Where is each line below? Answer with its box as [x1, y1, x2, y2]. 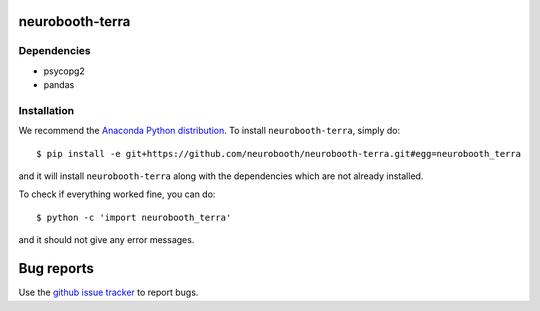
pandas [43, 79, 75, 91]
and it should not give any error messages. [18, 234, 195, 246]
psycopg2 [43, 65, 85, 77]
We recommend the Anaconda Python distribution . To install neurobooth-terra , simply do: [18, 125, 400, 137]
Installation [18, 103, 75, 117]
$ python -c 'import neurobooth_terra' [36, 211, 232, 223]
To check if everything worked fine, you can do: [18, 188, 216, 200]
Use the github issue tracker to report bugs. [18, 286, 199, 299]
